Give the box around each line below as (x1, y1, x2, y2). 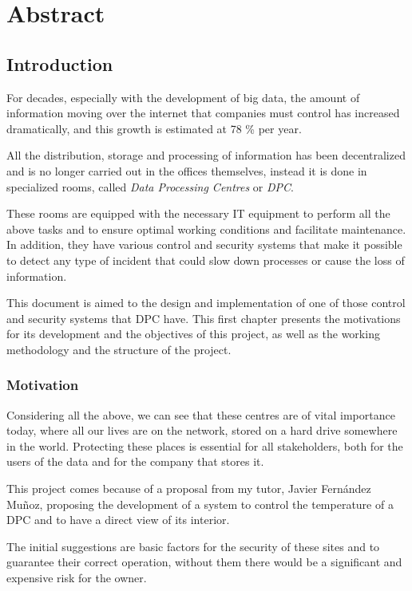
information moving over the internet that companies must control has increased (6, 104, 400, 121)
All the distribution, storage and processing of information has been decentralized (6, 147, 406, 164)
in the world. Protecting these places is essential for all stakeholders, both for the (6, 437, 403, 454)
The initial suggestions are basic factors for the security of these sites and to (6, 538, 380, 554)
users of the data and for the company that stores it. (6, 453, 264, 470)
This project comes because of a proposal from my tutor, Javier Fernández (6, 480, 371, 497)
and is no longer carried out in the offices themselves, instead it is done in (6, 162, 367, 179)
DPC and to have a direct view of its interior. (6, 511, 230, 528)
